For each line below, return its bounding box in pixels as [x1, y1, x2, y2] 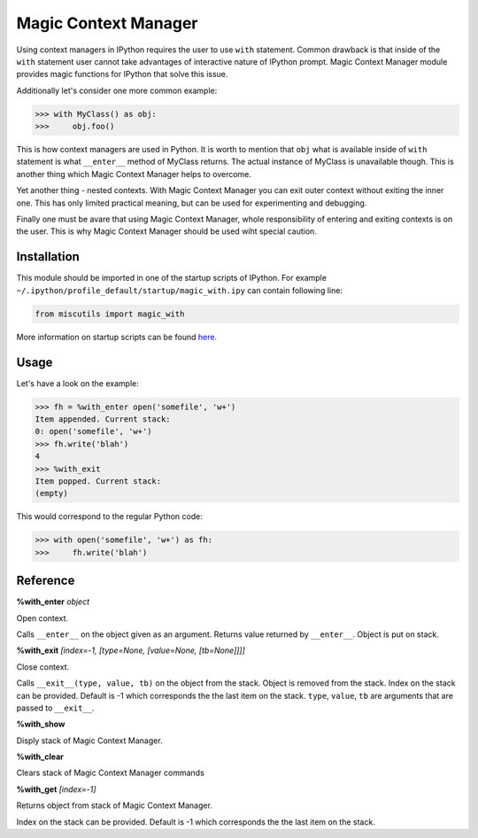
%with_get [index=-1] [16, 784, 96, 795]
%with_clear [16, 751, 64, 762]
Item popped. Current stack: [35, 476, 162, 486]
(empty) [35, 488, 68, 499]
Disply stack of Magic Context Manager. [16, 735, 163, 746]
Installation [16, 249, 80, 265]
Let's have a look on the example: [16, 377, 139, 389]
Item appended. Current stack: [35, 414, 172, 424]
